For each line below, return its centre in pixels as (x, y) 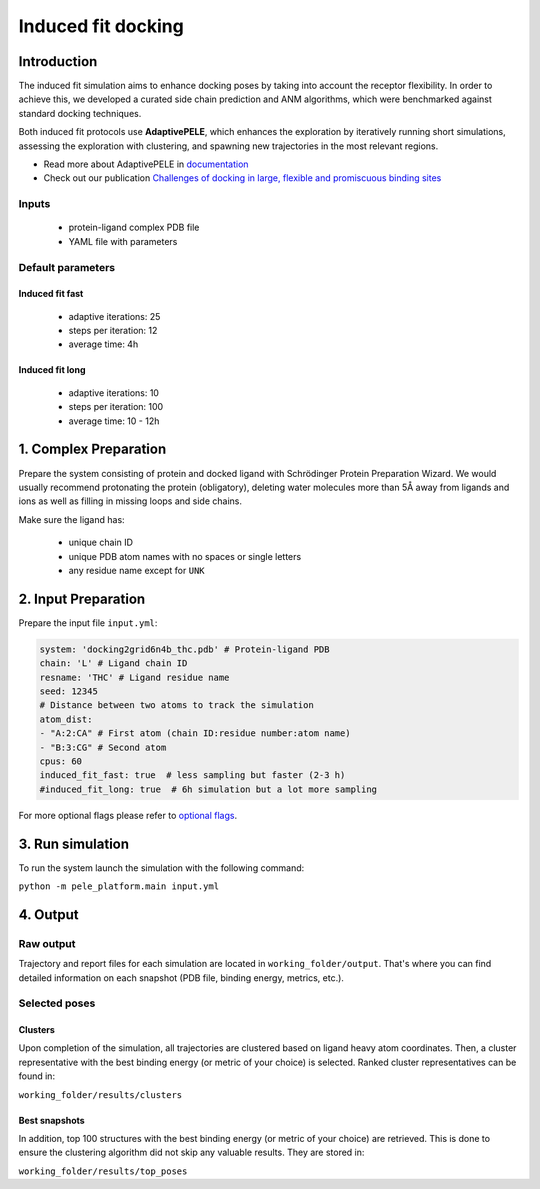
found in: (36, 1076)
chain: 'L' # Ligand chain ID (113, 663)
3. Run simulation (74, 843)
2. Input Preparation (82, 598)
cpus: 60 (61, 761)
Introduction (58, 61)
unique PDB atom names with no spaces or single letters (185, 556)
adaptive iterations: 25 (114, 316)
